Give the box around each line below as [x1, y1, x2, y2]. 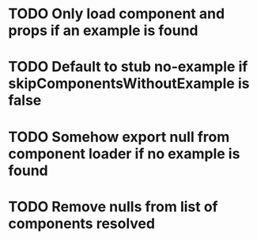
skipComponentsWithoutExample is [8, 74, 250, 93]
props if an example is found [8, 21, 198, 40]
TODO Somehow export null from [8, 128, 230, 146]
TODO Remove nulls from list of [8, 197, 218, 215]
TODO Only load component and [8, 5, 225, 23]
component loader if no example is [8, 144, 240, 162]
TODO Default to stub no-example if [8, 58, 248, 76]
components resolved [8, 215, 156, 232]
